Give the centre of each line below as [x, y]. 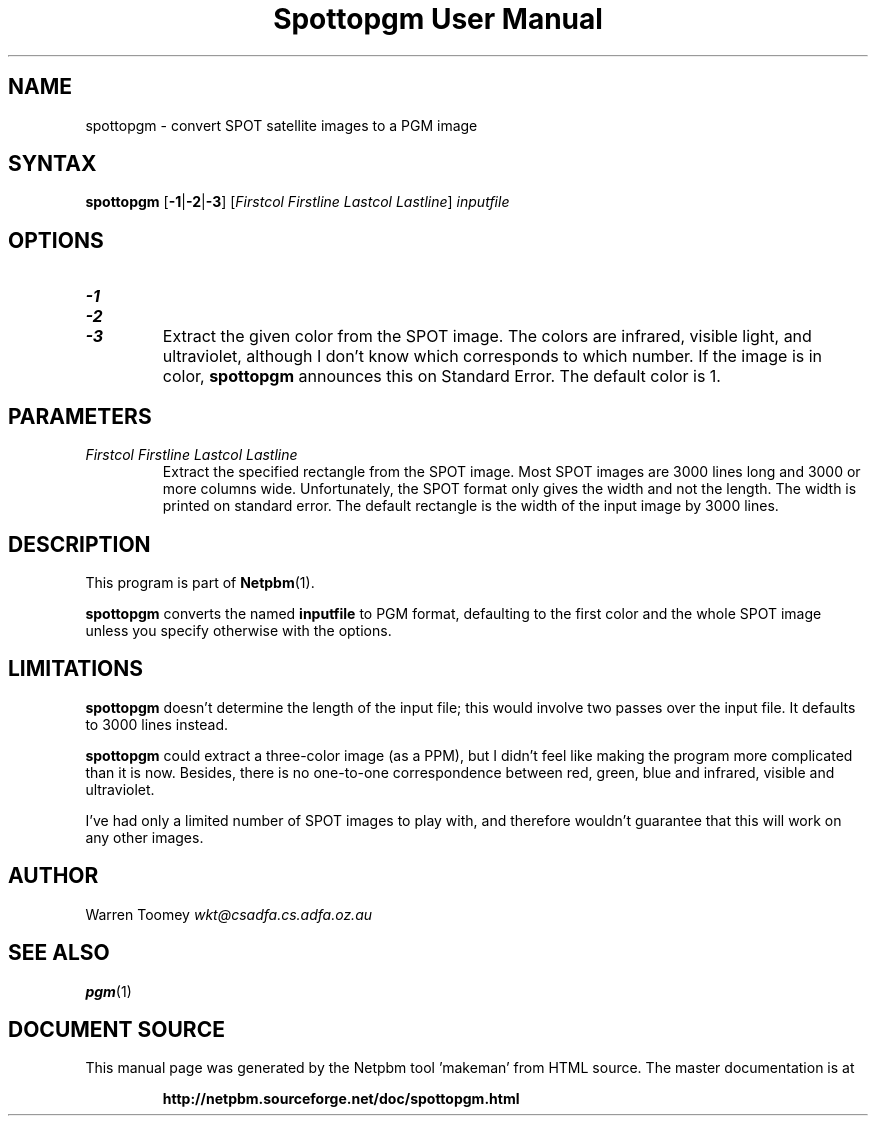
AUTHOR [53, 876]
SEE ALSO [59, 953]
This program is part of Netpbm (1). [200, 582]
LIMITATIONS [76, 669]
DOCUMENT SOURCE [116, 1029]
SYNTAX [52, 164]
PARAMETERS [80, 416]
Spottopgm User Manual [438, 19]
